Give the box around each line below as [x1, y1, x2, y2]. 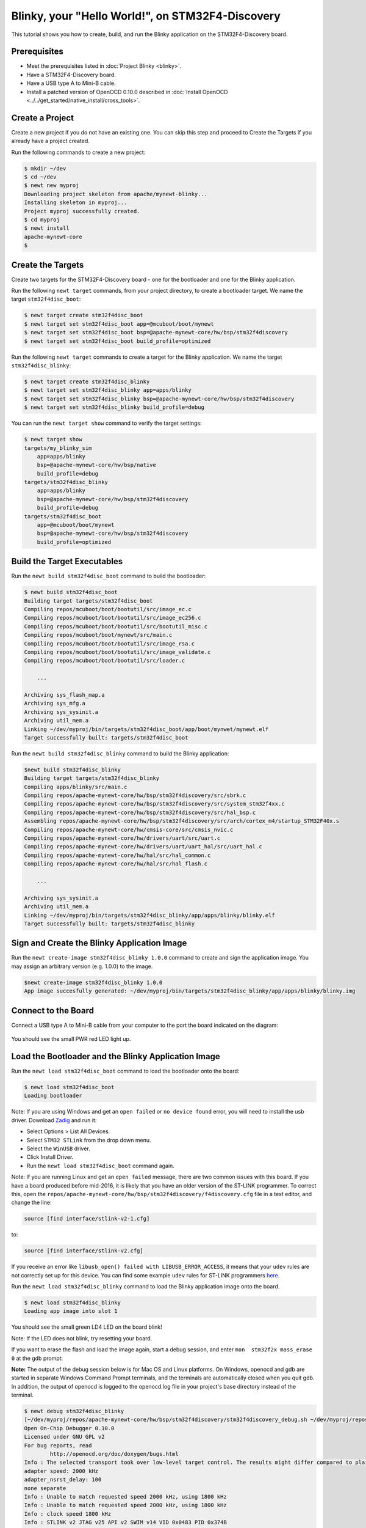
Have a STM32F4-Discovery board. [26, 71, 116, 78]
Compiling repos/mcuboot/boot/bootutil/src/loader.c [24, 657, 185, 664]
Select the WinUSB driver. [26, 1145, 91, 1152]
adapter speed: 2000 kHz [24, 1467, 99, 1474]
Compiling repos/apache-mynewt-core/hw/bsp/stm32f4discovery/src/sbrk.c [24, 792, 246, 799]
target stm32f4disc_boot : [11, 295, 81, 303]
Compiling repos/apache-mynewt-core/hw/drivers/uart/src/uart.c [24, 835, 221, 842]
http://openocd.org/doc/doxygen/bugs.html [49, 1450, 179, 1458]
